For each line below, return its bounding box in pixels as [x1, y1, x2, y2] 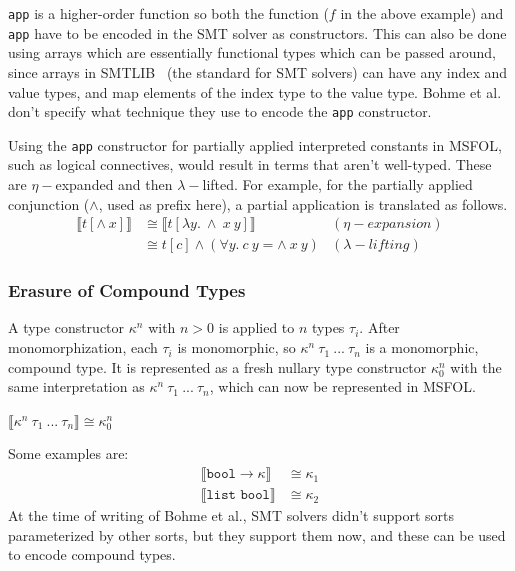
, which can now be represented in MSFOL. [209, 376, 476, 397]
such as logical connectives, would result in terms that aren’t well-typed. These [8, 154, 492, 175]
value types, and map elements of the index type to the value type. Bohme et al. [8, 81, 502, 102]
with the [450, 356, 502, 377]
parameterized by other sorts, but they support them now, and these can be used [8, 524, 506, 545]
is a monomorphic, [365, 337, 479, 358]
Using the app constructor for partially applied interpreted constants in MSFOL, [8, 134, 502, 155]
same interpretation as [8, 376, 145, 397]
